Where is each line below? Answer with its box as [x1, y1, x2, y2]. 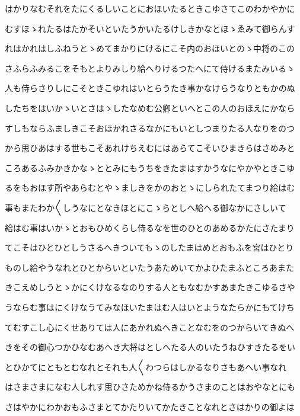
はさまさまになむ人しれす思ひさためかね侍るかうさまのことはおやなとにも [5, 380, 295, 393]
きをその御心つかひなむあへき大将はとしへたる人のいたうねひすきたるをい [5, 341, 295, 353]
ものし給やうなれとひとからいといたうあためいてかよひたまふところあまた [5, 261, 295, 273]
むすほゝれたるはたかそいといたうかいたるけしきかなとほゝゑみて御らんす [5, 22, 295, 34]
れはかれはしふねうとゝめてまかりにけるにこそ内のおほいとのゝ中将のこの [5, 42, 295, 55]
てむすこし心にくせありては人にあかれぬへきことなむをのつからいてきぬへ [5, 321, 295, 333]
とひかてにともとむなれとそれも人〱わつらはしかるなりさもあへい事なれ [5, 360, 287, 373]
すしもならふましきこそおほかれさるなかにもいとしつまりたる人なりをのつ [5, 121, 295, 134]
